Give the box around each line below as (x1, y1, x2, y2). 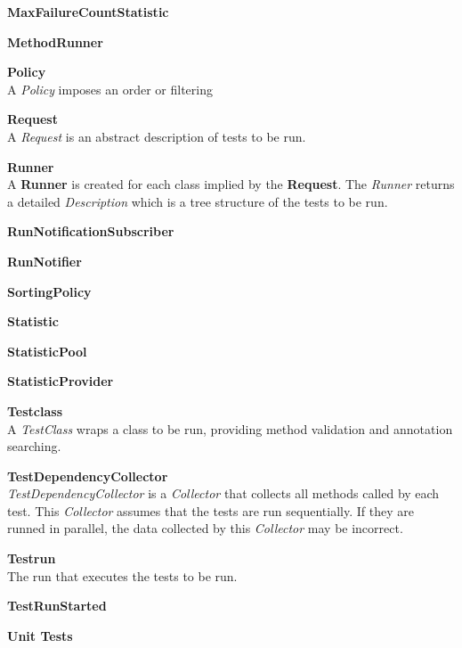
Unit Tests (7, 626, 73, 644)
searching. (7, 437, 61, 455)
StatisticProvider (7, 372, 114, 390)
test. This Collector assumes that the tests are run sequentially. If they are (7, 501, 414, 520)
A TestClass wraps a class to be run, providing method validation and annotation (7, 419, 453, 438)
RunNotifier (7, 251, 82, 270)
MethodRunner (7, 32, 103, 51)
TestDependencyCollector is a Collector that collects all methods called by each (7, 484, 440, 503)
